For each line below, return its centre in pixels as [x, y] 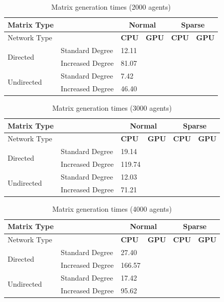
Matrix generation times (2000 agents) [111, 7]
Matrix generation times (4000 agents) [112, 208]
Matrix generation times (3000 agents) [112, 107]
